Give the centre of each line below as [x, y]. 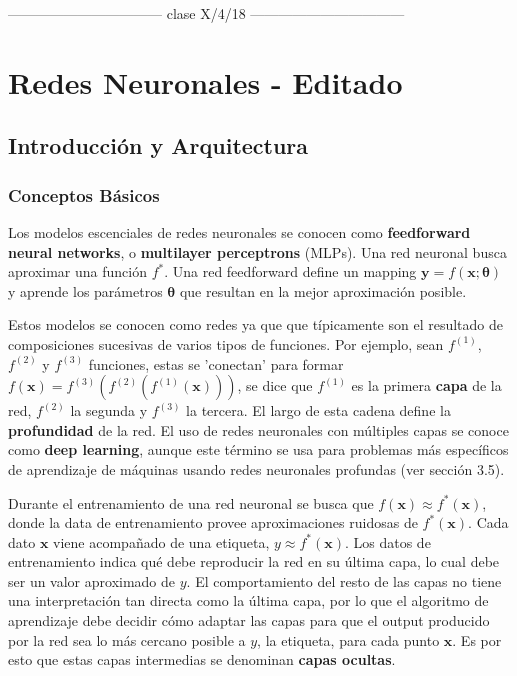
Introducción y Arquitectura [158, 145]
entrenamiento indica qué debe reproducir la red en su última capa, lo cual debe [254, 561]
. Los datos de [387, 541]
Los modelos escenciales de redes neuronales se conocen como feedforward [239, 231]
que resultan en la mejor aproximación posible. [323, 290]
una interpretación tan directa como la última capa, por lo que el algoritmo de [248, 600]
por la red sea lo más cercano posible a [127, 639]
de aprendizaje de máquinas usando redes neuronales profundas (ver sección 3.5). [256, 468]
